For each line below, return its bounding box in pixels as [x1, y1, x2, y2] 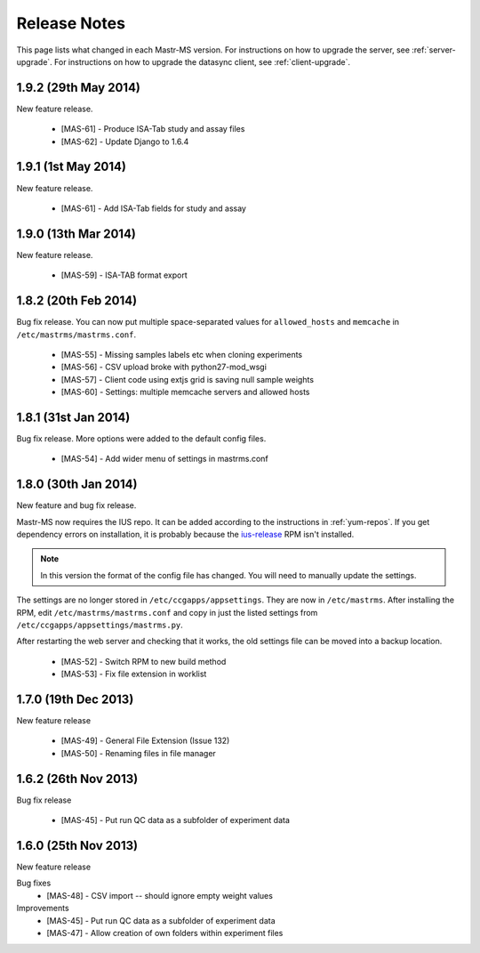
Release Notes [16, 13, 126, 33]
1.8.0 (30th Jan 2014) [16, 477, 138, 492]
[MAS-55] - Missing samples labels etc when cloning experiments [60, 349, 302, 359]
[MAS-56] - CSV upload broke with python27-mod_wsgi [60, 361, 267, 373]
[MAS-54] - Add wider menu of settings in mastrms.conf [60, 454, 268, 464]
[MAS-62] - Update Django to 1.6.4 [60, 136, 189, 147]
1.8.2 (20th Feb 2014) [16, 294, 138, 309]
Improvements [16, 903, 70, 914]
